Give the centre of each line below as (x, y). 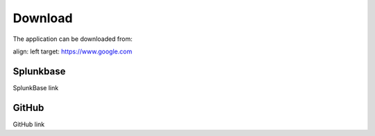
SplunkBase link (36, 87)
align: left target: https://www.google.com (73, 51)
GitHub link (29, 124)
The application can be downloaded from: (73, 39)
